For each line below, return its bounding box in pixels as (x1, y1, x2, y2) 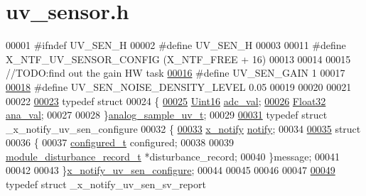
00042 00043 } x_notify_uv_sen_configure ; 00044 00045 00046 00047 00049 (6, 163, 335, 178)
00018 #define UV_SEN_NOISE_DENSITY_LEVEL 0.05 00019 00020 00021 (6, 79, 352, 94)
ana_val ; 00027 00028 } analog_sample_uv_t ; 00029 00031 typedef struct (6, 107, 328, 122)
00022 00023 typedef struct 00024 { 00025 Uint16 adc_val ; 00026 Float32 (6, 93, 326, 108)
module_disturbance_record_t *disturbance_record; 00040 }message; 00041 (6, 148, 340, 163)
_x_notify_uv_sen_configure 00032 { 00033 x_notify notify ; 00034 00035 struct (6, 121, 361, 136)
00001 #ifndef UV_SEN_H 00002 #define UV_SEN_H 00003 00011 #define (6, 38, 346, 53)
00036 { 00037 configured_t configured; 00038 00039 (6, 135, 234, 150)
